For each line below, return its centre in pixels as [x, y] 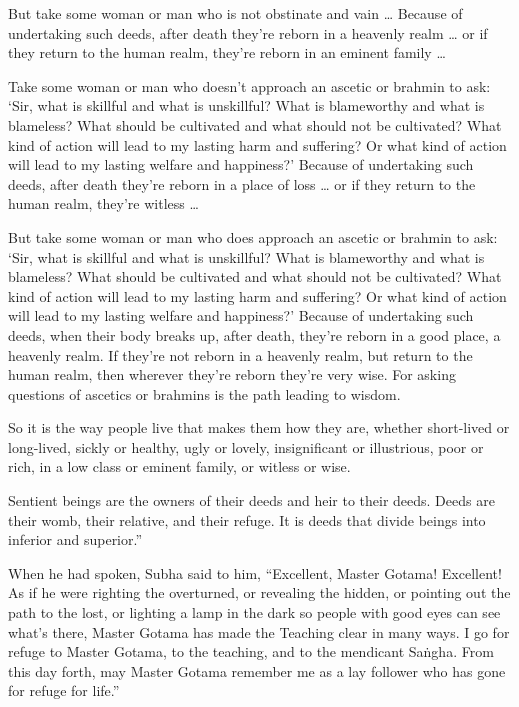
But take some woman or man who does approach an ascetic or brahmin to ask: [253, 236]
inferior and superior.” [75, 539]
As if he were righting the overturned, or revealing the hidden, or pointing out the [259, 592]
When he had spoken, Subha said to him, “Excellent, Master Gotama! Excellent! [255, 572]
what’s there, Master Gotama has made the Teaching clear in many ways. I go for [259, 631]
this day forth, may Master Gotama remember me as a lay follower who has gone [257, 670]
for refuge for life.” [64, 690]
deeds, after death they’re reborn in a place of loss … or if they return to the [242, 183]
